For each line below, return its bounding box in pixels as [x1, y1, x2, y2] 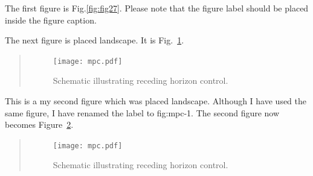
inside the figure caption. [5, 13, 97, 26]
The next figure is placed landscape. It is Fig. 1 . [5, 34, 184, 46]
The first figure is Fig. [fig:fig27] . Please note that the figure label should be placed [5, 2, 309, 14]
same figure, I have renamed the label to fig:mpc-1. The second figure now [5, 106, 280, 119]
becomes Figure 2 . [5, 118, 74, 131]
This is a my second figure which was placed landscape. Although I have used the [5, 95, 307, 107]
